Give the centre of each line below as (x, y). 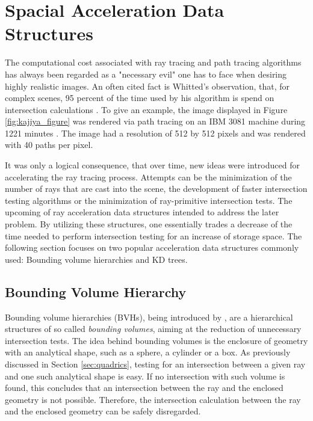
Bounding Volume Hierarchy (96, 291)
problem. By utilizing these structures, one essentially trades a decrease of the (149, 224)
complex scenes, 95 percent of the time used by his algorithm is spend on (140, 98)
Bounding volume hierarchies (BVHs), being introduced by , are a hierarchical (149, 317)
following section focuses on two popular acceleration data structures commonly (152, 247)
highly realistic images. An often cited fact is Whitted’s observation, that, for (147, 86)
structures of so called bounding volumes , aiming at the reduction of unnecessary (153, 329)
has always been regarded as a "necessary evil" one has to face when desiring (146, 74)
